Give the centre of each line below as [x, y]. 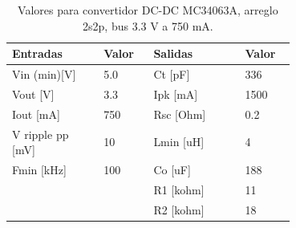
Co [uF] [172, 169]
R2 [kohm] [179, 209]
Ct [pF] [172, 74]
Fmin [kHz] [39, 169]
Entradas [37, 53]
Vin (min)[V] [44, 74]
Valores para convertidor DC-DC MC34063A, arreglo [148, 10]
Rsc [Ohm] [180, 114]
